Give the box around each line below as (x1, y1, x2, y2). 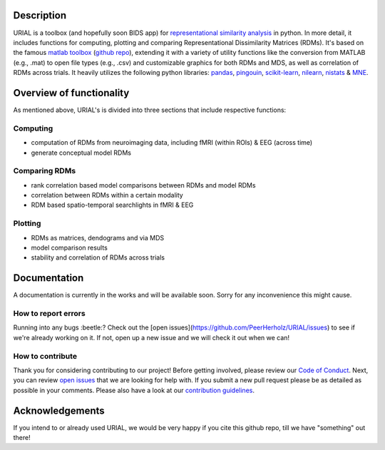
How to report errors (13, 309, 86, 319)
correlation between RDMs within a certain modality (31, 191, 183, 200)
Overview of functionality (13, 86, 130, 99)
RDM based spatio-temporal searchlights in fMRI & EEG (31, 200, 194, 210)
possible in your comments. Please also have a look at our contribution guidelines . (13, 386, 255, 394)
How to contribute (13, 351, 78, 361)
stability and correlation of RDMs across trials (31, 253, 165, 262)
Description (13, 9, 67, 21)
